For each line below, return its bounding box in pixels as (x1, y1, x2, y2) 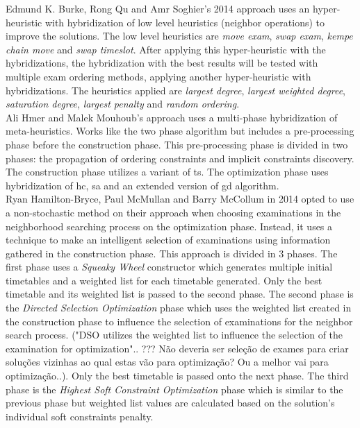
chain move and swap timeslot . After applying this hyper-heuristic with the (6, 42, 326, 56)
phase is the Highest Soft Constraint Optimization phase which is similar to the (6, 382, 343, 396)
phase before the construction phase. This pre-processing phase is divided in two (6, 137, 348, 151)
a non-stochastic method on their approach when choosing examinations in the (6, 205, 341, 219)
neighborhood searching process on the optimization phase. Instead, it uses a (6, 219, 333, 233)
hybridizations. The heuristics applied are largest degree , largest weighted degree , (6, 83, 345, 97)
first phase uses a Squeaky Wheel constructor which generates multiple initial (6, 259, 333, 274)
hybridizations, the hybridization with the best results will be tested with (6, 55, 318, 70)
